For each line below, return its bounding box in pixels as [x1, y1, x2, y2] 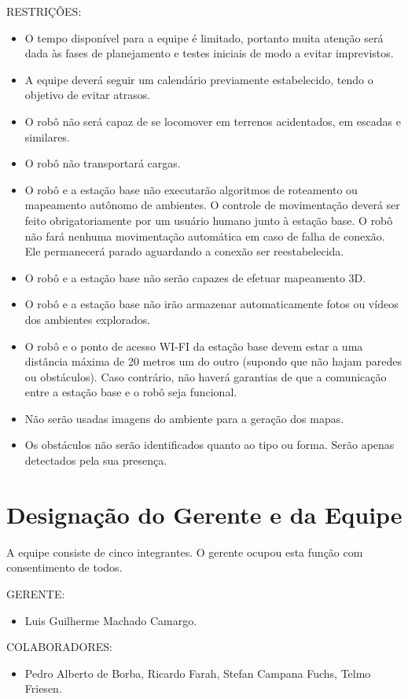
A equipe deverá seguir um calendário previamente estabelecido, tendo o [24, 71, 373, 87]
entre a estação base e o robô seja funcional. [24, 384, 237, 400]
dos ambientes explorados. [24, 311, 151, 327]
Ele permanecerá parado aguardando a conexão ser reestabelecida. [24, 243, 344, 259]
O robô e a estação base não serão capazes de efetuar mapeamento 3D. [24, 269, 366, 285]
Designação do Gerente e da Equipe [6, 498, 402, 530]
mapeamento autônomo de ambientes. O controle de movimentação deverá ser [24, 197, 400, 213]
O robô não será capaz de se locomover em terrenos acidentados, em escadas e [24, 112, 401, 129]
